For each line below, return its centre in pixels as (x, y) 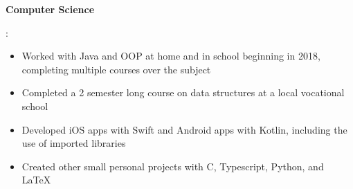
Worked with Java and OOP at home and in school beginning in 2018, (171, 56)
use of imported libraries (74, 143)
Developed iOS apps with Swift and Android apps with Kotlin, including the (184, 129)
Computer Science (50, 9)
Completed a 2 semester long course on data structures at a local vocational (183, 92)
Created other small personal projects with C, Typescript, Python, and (173, 166)
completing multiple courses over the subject (116, 69)
